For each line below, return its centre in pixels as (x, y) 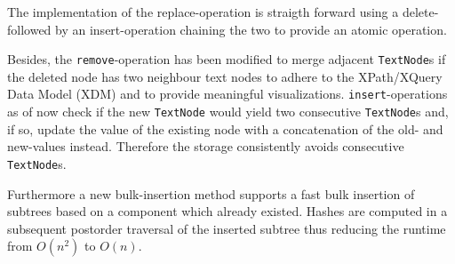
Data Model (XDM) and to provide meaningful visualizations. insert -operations (227, 94)
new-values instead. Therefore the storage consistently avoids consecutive (206, 146)
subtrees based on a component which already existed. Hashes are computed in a (227, 211)
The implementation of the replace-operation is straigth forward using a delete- (223, 12)
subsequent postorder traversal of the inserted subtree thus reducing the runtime (227, 228)
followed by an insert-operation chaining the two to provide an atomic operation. (227, 29)
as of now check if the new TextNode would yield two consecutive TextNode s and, (228, 112)
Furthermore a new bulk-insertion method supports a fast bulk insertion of (211, 193)
